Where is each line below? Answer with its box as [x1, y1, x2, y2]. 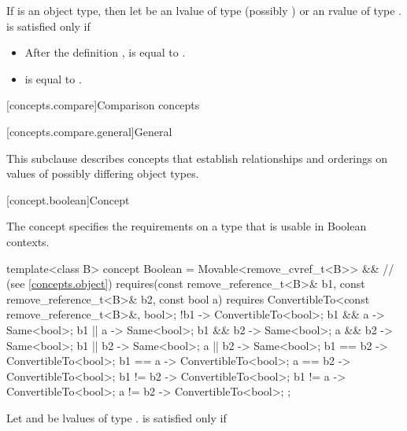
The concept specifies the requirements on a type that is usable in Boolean [6, 218, 367, 234]
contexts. [6, 233, 50, 249]
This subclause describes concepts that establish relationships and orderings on [6, 149, 388, 166]
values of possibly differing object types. [6, 165, 199, 182]
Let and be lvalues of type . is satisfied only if [6, 409, 227, 425]
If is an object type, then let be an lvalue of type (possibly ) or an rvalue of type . [6, 2, 401, 18]
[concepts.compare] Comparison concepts [6, 97, 200, 113]
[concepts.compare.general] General [6, 123, 172, 139]
